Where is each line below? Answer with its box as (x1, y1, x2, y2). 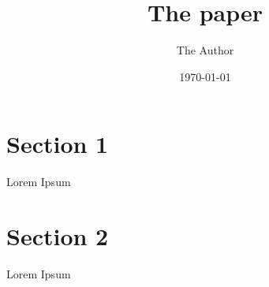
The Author (176, 42, 234, 58)
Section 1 (6, 128, 109, 160)
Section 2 (6, 220, 109, 252)
